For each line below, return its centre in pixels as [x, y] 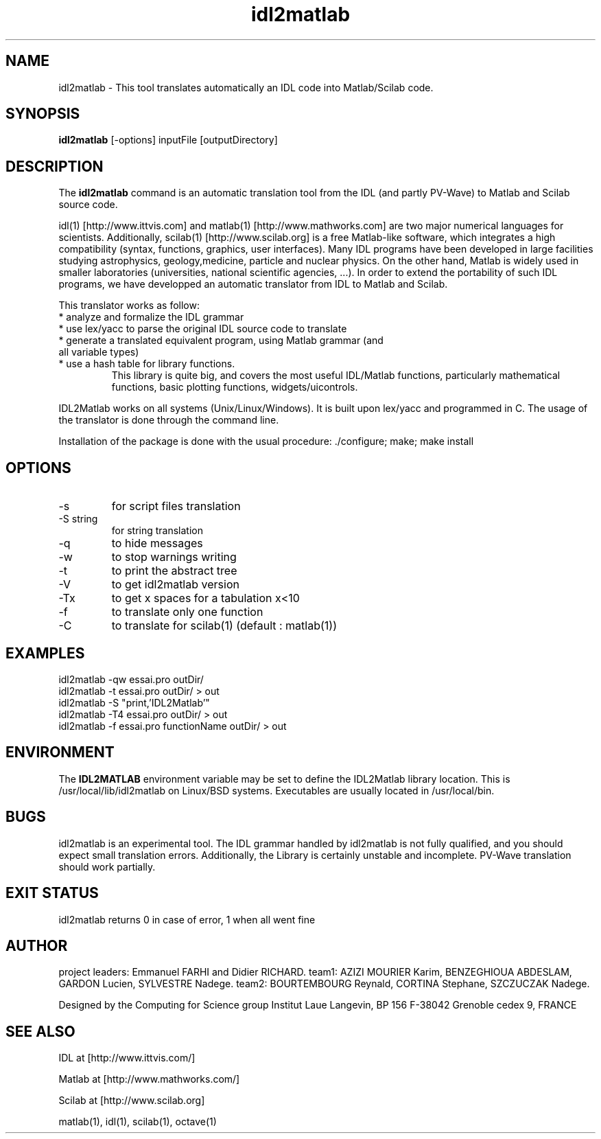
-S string [78, 519]
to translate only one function [187, 612]
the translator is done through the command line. [169, 420]
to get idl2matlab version [175, 585]
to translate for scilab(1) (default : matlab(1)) [224, 626]
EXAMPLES [45, 653]
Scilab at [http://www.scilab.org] [132, 1101]
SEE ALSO [40, 1031]
